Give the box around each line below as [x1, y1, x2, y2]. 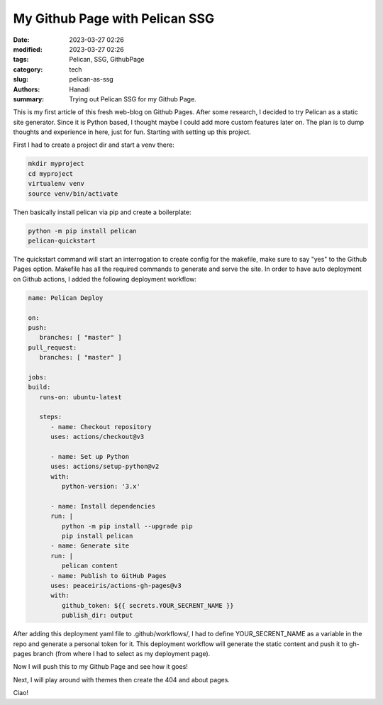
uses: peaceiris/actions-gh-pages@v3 [50, 582, 182, 590]
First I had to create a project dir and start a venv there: [13, 140, 174, 149]
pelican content [61, 562, 118, 570]
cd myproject [28, 170, 74, 177]
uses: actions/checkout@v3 [50, 433, 145, 441]
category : [13, 65, 43, 74]
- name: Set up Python [50, 453, 130, 460]
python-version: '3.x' [61, 482, 141, 491]
